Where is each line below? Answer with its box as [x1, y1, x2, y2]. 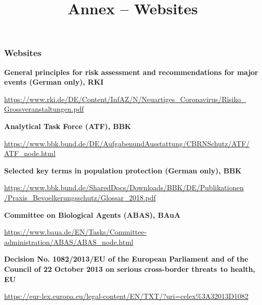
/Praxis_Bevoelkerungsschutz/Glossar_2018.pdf [4, 192, 156, 203]
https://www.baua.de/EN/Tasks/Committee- [4, 226, 147, 237]
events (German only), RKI [4, 77, 104, 87]
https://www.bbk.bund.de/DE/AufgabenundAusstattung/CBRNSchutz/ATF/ [4, 138, 250, 148]
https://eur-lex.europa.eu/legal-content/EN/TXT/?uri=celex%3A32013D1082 [4, 291, 249, 301]
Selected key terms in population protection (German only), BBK [4, 165, 242, 175]
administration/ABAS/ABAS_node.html [4, 236, 133, 247]
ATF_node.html [4, 148, 56, 159]
